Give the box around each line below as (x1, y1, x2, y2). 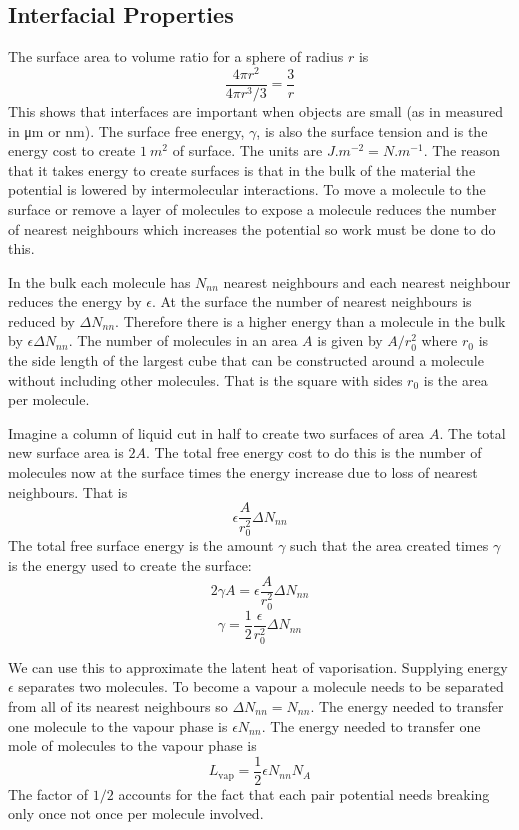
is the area (423, 369, 488, 390)
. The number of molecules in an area (68, 330, 298, 351)
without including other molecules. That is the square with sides (8, 369, 403, 390)
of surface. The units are (172, 140, 323, 161)
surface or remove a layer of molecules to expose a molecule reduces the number (8, 198, 497, 219)
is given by (317, 330, 383, 351)
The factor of (8, 783, 89, 804)
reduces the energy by (8, 291, 142, 312)
